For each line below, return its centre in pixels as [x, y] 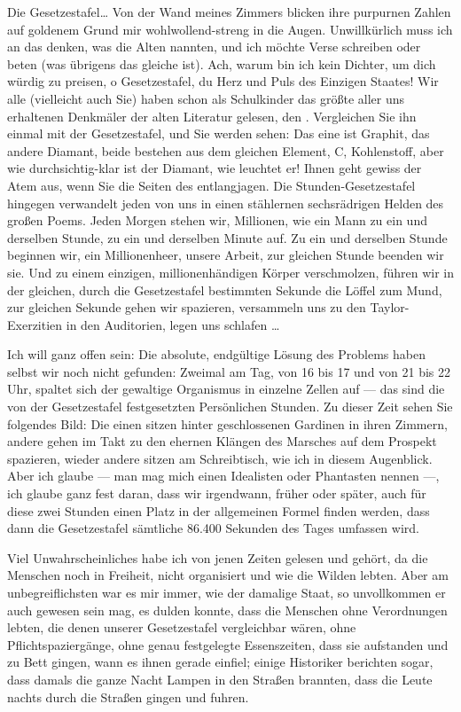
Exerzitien [35, 324]
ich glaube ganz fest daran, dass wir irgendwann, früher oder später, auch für [217, 493]
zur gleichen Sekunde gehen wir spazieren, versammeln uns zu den [187, 307]
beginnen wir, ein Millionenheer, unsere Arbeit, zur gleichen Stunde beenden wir [226, 255]
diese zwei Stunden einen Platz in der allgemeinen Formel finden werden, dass [219, 510]
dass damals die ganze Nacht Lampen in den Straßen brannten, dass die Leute [220, 679]
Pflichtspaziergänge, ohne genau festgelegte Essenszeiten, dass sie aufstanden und [228, 644]
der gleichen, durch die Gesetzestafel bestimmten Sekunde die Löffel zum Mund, [225, 289]
